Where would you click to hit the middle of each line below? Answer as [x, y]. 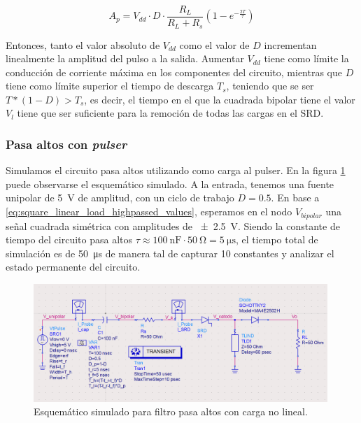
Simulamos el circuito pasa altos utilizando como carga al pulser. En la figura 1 [176, 170]
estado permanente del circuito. [73, 267]
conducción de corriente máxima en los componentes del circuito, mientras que [174, 72]
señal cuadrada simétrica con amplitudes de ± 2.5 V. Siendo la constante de [173, 225]
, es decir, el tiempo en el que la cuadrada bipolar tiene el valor [220, 99]
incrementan [290, 44]
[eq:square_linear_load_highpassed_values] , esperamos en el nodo [149, 211]
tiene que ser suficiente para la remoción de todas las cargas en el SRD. [170, 113]
